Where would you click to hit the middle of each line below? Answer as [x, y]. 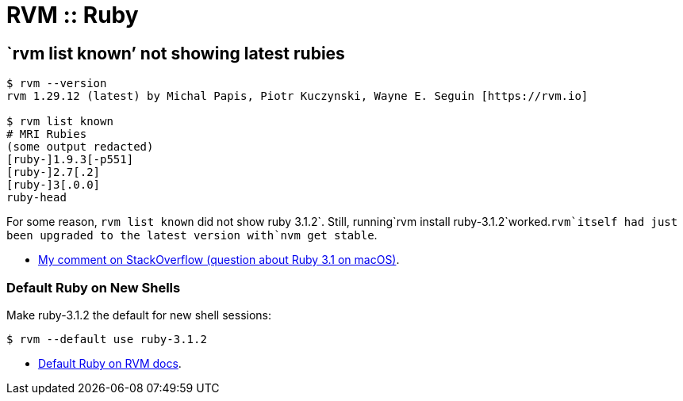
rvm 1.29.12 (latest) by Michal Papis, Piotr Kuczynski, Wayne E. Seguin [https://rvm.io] [297, 96]
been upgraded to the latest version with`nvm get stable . [192, 235]
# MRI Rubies [47, 134]
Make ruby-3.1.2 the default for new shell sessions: [139, 315]
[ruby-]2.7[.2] [54, 172]
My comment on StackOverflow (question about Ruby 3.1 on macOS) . [219, 260]
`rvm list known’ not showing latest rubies [176, 53]
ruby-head [36, 198]
